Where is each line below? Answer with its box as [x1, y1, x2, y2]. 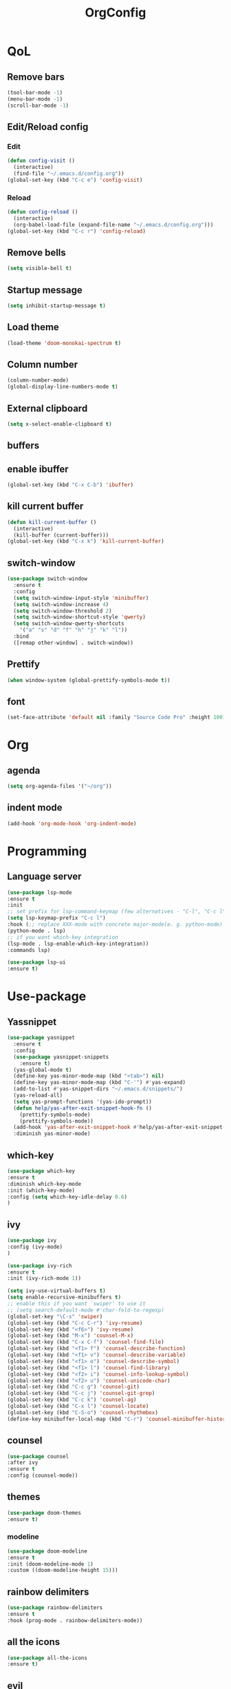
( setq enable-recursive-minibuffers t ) [7, 1294, 122, 1301]
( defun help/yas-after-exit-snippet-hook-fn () [13, 1104, 153, 1112]
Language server [7, 871, 82, 882]
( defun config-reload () [7, 209, 78, 216]
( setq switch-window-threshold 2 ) [13, 608, 112, 614]
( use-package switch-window [7, 575, 88, 583]
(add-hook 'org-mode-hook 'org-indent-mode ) [7, 820, 137, 827]
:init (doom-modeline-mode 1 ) [7, 1560, 94, 1568]
